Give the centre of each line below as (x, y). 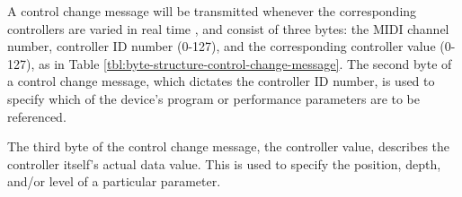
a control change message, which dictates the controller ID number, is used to (221, 81)
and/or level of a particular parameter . (114, 181)
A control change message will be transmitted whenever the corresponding (212, 11)
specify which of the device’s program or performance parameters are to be (214, 98)
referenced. (37, 116)
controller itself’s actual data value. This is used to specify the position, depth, (224, 163)
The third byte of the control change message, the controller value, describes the (229, 146)
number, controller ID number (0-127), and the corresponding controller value (222, 46)
